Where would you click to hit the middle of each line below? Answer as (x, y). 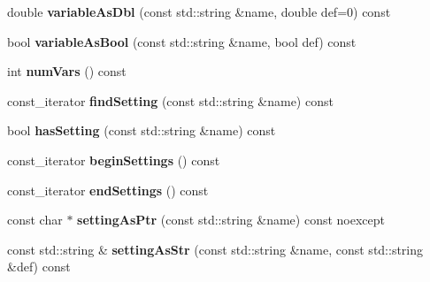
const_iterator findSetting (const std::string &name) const (170, 100)
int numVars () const (67, 71)
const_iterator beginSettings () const (114, 160)
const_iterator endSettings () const (108, 190)
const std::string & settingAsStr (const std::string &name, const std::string (215, 249)
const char (35, 220)
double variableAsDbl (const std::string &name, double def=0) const (199, 11)
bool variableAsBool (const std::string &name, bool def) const (182, 41)
